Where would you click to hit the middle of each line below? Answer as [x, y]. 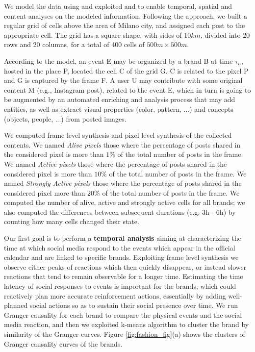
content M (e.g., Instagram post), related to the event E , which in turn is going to [127, 89]
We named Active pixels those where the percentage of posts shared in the [115, 163]
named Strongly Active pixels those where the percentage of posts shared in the [123, 183]
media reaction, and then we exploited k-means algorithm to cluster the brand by [127, 324]
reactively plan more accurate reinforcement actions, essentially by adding [115, 295]
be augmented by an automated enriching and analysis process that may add [120, 99]
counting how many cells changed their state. [72, 221]
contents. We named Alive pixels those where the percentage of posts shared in [122, 144]
